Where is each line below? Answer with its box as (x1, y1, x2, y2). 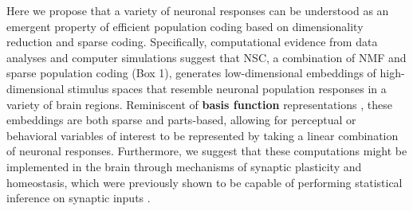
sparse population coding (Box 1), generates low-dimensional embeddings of (6, 64, 376, 81)
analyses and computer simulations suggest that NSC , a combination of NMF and (6, 49, 407, 65)
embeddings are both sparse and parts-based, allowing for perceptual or (6, 111, 356, 128)
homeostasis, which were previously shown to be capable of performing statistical (6, 174, 403, 190)
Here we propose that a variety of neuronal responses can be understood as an (6, 2, 389, 18)
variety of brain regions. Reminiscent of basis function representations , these (6, 96, 392, 112)
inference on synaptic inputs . (6, 190, 151, 206)
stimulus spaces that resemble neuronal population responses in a (68, 80, 387, 96)
